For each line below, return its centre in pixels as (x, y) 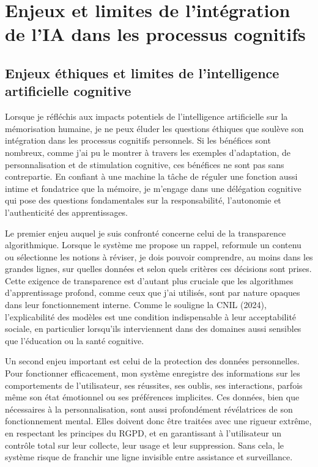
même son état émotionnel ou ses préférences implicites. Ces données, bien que (152, 397)
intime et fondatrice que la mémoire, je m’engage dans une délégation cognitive (153, 188)
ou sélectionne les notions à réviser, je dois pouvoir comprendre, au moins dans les (159, 256)
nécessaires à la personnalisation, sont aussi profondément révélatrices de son (149, 409)
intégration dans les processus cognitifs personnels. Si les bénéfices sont (138, 140)
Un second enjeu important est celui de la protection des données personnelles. (152, 361)
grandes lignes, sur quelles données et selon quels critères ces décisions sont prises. (158, 269)
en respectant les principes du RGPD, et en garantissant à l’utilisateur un (143, 433)
